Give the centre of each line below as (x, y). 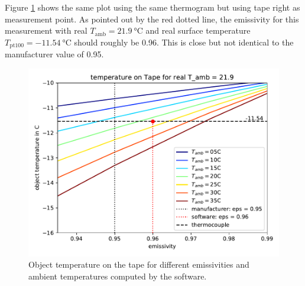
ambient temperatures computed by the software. (118, 276)
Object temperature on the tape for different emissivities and (139, 264)
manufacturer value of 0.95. (54, 54)
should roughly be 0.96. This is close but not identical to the (184, 42)
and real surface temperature (198, 30)
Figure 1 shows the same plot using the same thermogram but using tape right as (152, 7)
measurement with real (46, 30)
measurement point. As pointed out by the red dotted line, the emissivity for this (152, 19)
